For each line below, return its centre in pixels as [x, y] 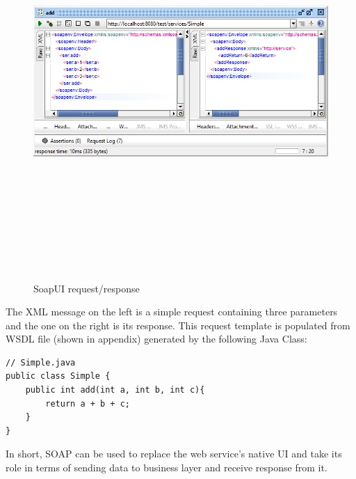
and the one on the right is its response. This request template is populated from [178, 325]
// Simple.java [41, 362]
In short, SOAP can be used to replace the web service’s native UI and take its [174, 454]
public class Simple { [58, 376]
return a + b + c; [88, 403]
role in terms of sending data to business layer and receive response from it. [167, 468]
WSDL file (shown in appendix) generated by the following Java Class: [156, 339]
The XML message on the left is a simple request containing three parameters [172, 312]
